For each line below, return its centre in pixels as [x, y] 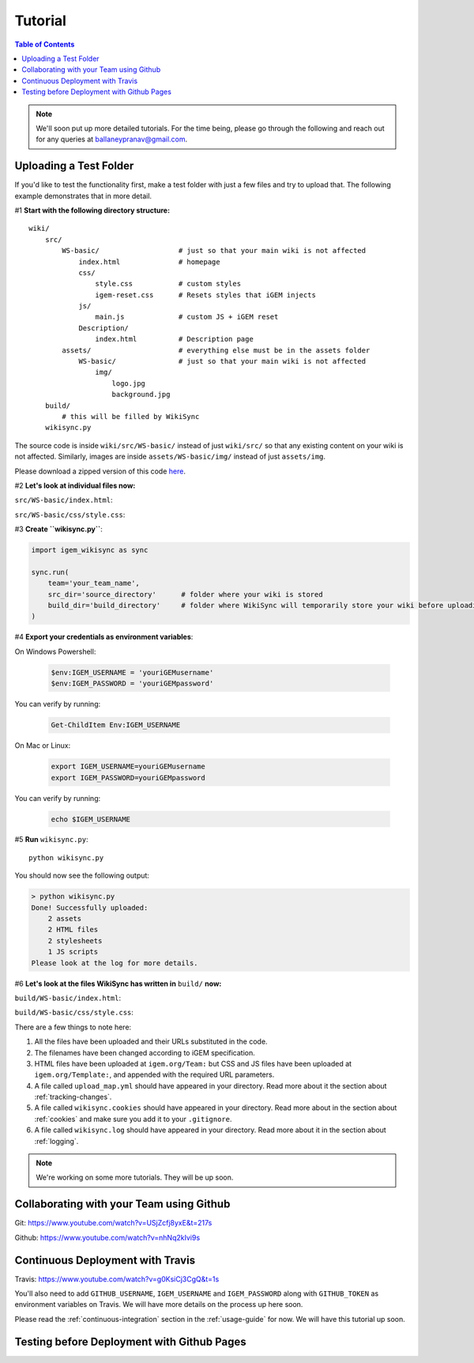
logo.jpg [129, 383]
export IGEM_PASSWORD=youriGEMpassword [128, 778]
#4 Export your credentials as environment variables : [104, 637]
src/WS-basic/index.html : [64, 500]
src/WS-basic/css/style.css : [70, 515]
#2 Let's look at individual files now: [75, 485]
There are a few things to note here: [73, 1027]
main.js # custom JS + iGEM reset [187, 317]
